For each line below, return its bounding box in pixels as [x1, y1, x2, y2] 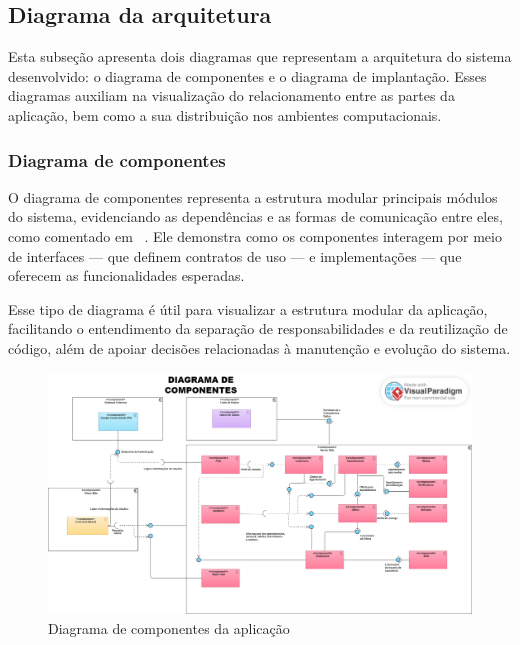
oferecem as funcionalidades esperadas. [8, 265, 245, 286]
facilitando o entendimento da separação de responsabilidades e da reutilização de [8, 318, 508, 339]
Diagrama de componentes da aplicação [48, 617, 290, 638]
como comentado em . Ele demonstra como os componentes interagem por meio [8, 225, 502, 246]
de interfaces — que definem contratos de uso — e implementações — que [8, 245, 462, 266]
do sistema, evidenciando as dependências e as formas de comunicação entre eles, [8, 206, 503, 227]
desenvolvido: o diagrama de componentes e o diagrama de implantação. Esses [8, 65, 487, 86]
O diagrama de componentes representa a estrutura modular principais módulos [8, 186, 498, 207]
